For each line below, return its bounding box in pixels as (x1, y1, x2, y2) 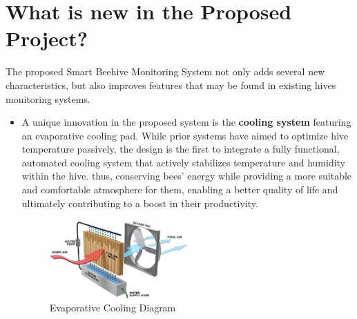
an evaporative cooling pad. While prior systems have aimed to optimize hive (21, 128, 349, 142)
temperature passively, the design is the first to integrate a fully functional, (21, 142, 340, 156)
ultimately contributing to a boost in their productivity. (21, 195, 258, 210)
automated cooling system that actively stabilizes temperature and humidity (21, 155, 346, 169)
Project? (6, 24, 88, 52)
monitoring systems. (6, 91, 90, 106)
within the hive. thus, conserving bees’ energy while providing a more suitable (21, 168, 352, 183)
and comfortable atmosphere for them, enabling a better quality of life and (21, 182, 338, 197)
